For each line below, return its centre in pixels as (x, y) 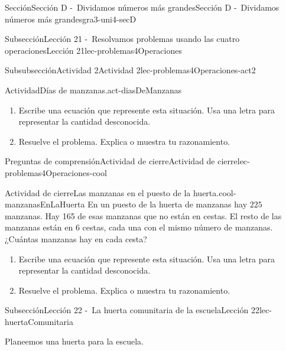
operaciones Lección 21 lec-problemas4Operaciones (93, 50)
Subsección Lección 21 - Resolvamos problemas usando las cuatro (122, 39)
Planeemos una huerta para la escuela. (74, 341)
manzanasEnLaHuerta (45, 204)
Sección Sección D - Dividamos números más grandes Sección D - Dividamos (142, 7)
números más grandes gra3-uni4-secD (71, 19)
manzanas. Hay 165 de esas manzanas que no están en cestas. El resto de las (143, 215)
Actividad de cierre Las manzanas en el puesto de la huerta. (112, 192)
